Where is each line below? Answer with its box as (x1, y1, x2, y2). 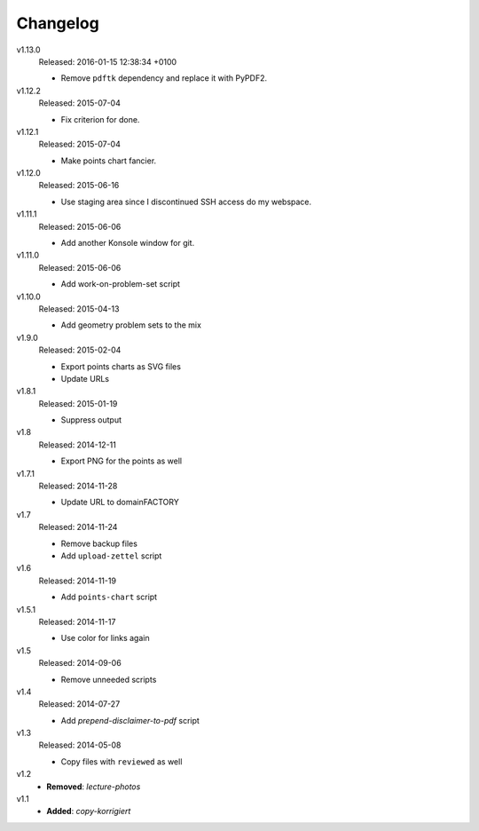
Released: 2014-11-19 (38, 575, 117, 586)
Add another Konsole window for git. (60, 238, 195, 249)
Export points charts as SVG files (60, 360, 182, 372)
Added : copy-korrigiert (46, 806, 131, 817)
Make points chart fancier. (60, 155, 157, 166)
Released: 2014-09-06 (38, 658, 122, 669)
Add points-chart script (60, 591, 158, 603)
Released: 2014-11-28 (38, 480, 118, 492)
